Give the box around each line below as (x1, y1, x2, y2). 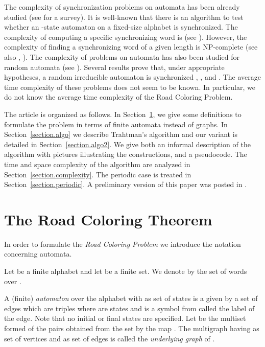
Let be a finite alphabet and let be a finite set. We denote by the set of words (4, 266, 247, 276)
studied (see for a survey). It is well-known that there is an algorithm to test (4, 11, 244, 22)
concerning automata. (4, 248, 72, 259)
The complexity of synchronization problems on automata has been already (4, 2, 240, 12)
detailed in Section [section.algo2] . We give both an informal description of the (4, 138, 251, 149)
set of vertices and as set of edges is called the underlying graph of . (4, 333, 215, 343)
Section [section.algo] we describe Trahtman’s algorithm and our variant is (4, 129, 238, 140)
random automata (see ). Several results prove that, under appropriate (4, 61, 225, 72)
